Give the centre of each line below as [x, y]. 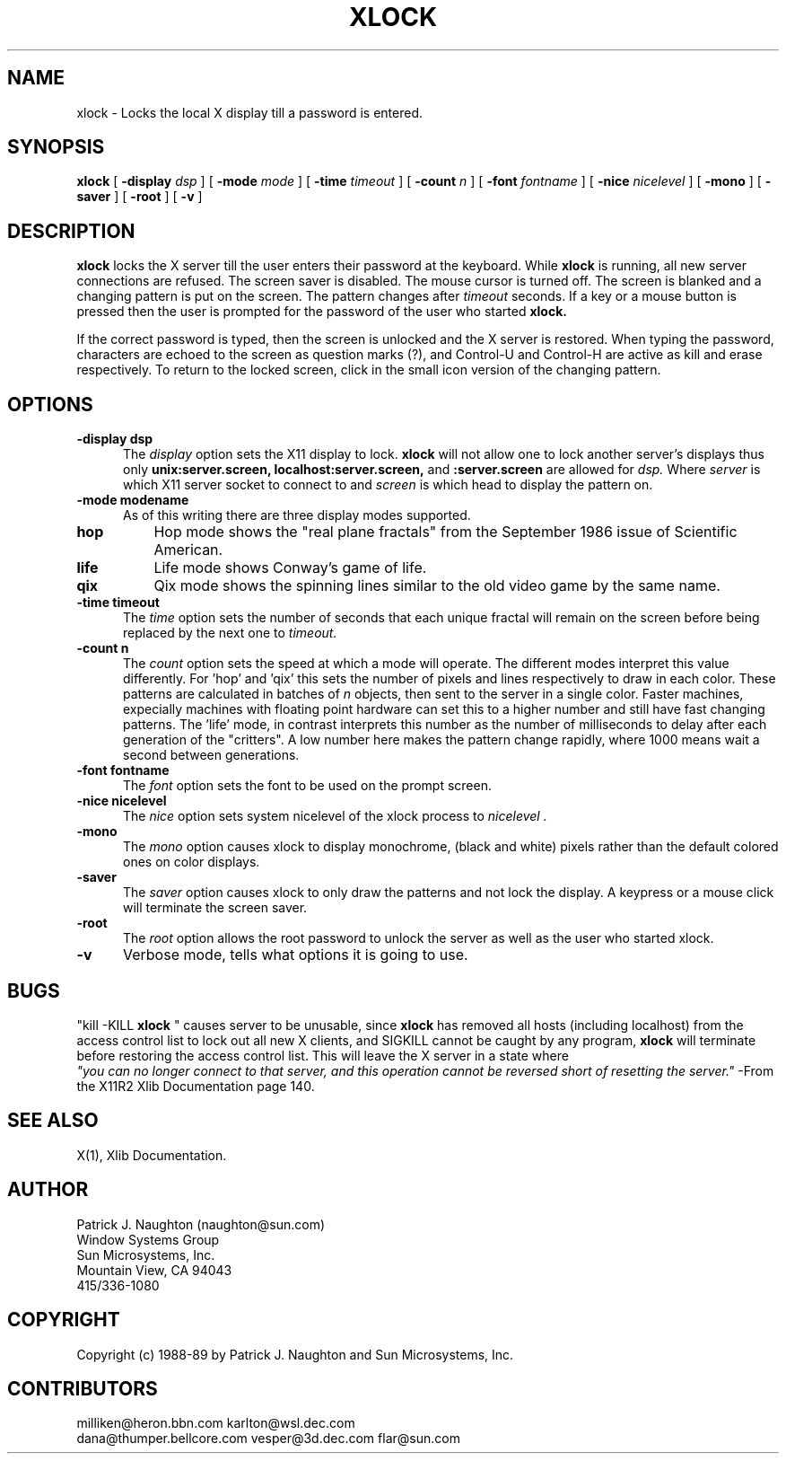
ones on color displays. [192, 862]
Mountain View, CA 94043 [154, 1270]
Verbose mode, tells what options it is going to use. [295, 955]
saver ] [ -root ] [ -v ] [140, 197]
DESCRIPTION [71, 231]
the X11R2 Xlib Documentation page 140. [196, 1086]
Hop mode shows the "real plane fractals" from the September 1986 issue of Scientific [445, 532]
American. [188, 550]
